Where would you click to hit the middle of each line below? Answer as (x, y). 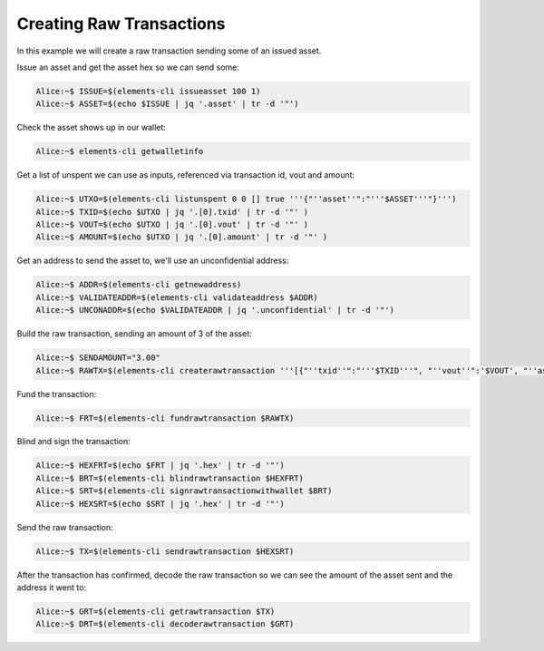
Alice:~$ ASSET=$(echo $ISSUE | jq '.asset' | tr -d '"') (167, 104)
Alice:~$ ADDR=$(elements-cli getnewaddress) (139, 285)
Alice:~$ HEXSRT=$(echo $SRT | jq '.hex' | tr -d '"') (160, 504)
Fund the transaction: (57, 394)
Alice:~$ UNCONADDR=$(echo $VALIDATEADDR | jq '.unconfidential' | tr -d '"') (215, 310)
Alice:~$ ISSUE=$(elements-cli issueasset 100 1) (148, 91)
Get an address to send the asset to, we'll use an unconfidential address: (153, 261)
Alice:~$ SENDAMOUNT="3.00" (98, 358)
